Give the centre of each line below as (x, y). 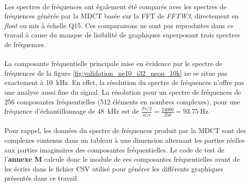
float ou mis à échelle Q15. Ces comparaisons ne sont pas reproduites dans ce (119, 25)
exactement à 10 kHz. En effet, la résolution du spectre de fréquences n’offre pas (125, 82)
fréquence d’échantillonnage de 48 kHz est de (72, 111)
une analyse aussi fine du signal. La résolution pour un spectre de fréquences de (123, 92)
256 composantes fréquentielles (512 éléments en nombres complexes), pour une (122, 101)
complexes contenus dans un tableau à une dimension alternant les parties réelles (125, 140)
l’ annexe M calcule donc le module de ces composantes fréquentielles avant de (122, 159)
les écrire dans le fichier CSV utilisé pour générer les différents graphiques (114, 168)
